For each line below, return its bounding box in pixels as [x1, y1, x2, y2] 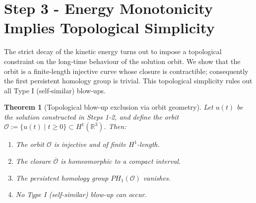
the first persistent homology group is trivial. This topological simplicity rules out [4, 75, 253, 86]
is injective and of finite [54, 139, 126, 149]
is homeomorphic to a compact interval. [61, 156, 181, 166]
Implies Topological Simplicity [4, 17, 215, 38]
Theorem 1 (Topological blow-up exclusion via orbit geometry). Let [4, 102, 213, 112]
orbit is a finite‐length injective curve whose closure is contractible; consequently [4, 66, 249, 76]
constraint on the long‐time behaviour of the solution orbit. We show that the [4, 56, 241, 66]
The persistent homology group [15, 172, 109, 183]
